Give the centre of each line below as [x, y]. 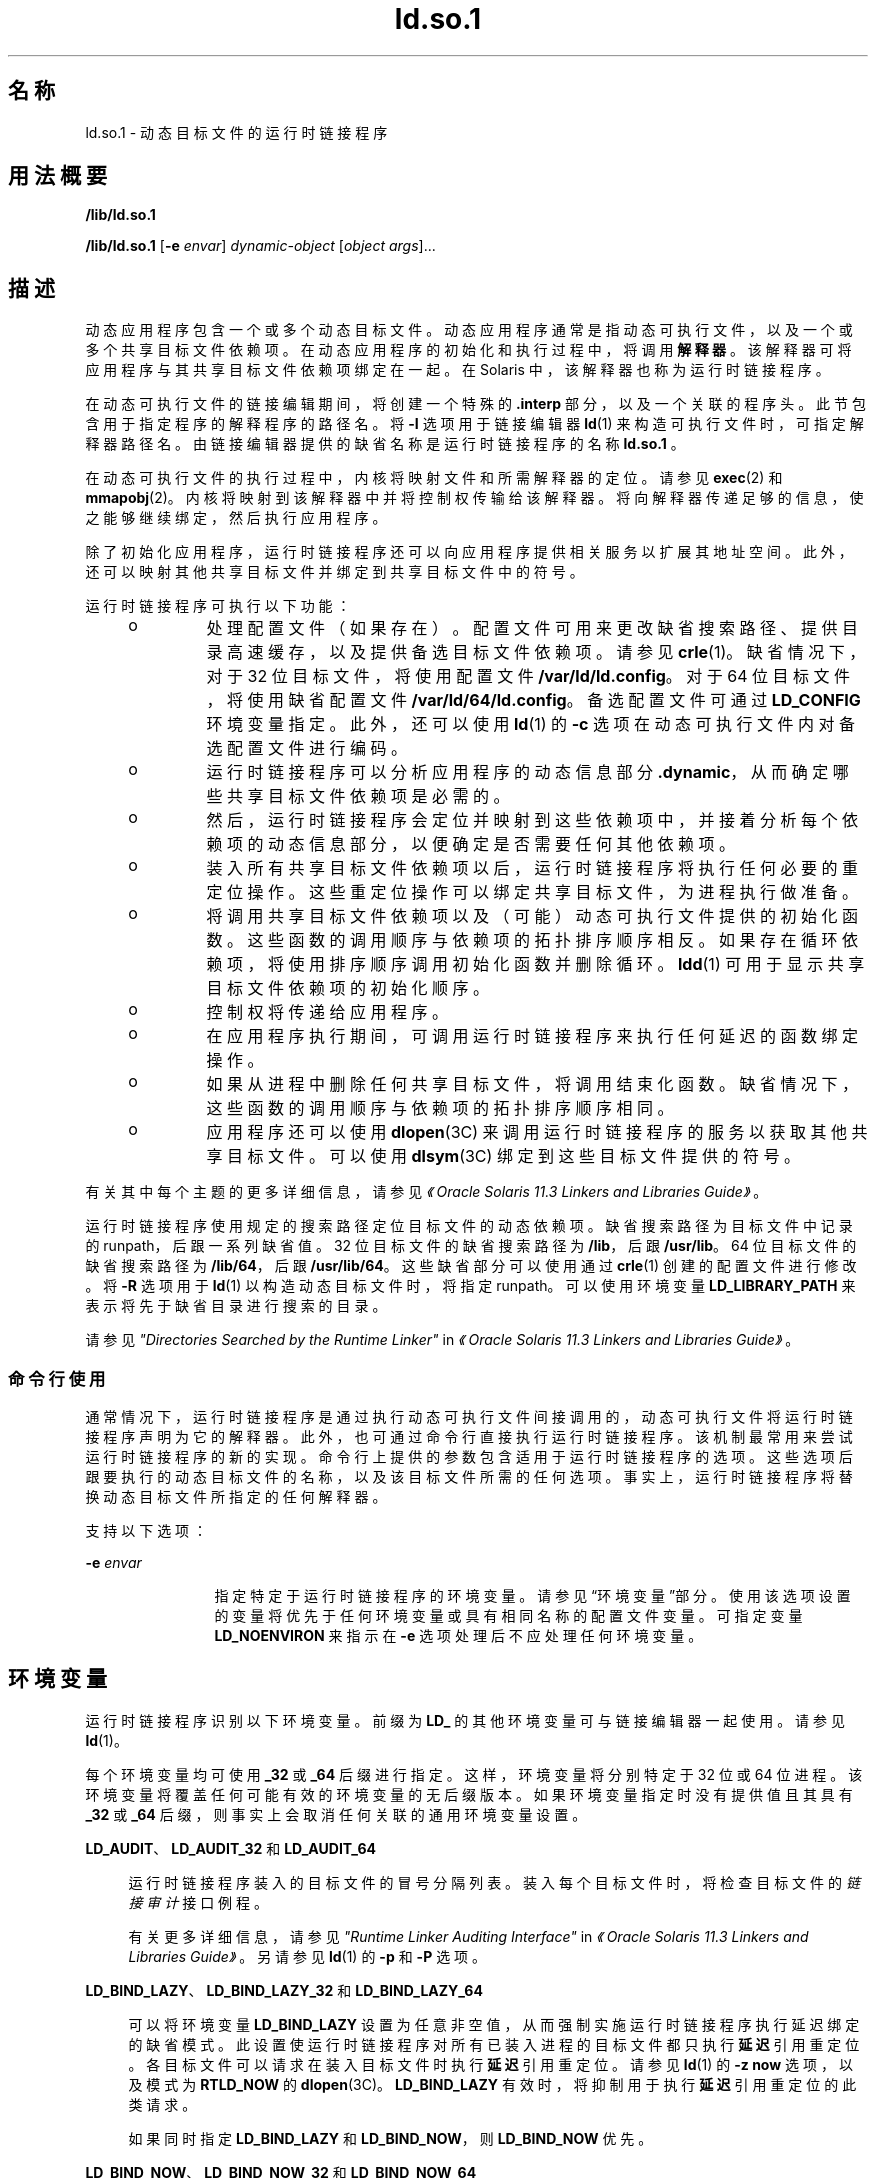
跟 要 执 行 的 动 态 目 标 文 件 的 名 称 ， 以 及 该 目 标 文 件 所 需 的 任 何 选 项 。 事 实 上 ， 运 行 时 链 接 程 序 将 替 [469, 1477]
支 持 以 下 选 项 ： [146, 1531]
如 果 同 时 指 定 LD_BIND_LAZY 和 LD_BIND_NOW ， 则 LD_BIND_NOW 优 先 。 [390, 2138]
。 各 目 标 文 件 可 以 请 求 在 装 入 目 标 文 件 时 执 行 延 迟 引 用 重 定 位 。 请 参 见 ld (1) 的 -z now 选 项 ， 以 [490, 2064]
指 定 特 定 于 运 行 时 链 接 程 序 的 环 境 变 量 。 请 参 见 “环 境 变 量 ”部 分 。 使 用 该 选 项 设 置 [532, 1596]
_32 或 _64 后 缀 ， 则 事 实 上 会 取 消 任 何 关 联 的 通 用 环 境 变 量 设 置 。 [336, 1814]
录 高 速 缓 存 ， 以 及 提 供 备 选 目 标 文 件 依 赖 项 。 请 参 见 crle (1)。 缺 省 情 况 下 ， [536, 652]
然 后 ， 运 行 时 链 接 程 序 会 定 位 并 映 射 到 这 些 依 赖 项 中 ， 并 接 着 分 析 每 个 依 [532, 820]
